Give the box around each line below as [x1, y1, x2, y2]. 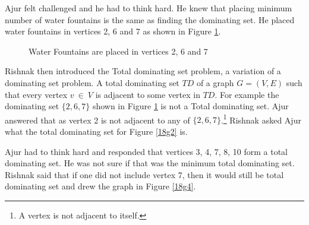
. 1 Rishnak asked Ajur [220, 112, 301, 126]
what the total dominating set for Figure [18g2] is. [5, 125, 188, 137]
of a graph [196, 76, 234, 88]
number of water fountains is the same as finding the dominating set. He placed [5, 13, 295, 26]
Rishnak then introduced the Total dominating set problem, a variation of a [5, 65, 281, 77]
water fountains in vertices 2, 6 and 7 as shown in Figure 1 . [5, 25, 221, 37]
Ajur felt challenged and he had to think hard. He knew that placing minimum [5, 2, 292, 14]
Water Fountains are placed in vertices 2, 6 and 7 [29, 45, 208, 57]
